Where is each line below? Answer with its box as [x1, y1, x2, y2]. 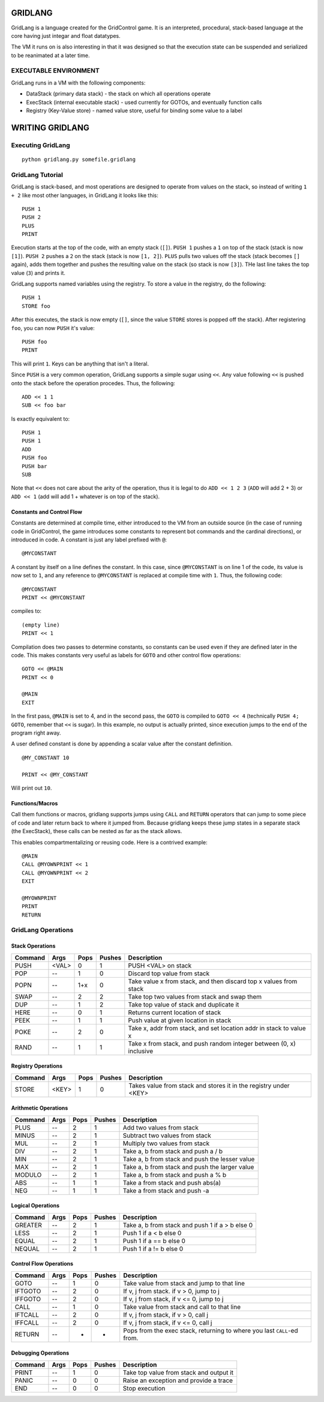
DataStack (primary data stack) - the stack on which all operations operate [26, 90, 211, 97]
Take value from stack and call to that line [123, 1302, 241, 1311]
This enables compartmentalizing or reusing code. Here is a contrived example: [11, 838, 208, 846]
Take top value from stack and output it [122, 1368, 234, 1377]
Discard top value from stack [128, 969, 210, 978]
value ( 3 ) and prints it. [11, 269, 66, 276]
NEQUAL [14, 1244, 40, 1253]
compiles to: [11, 607, 42, 615]
